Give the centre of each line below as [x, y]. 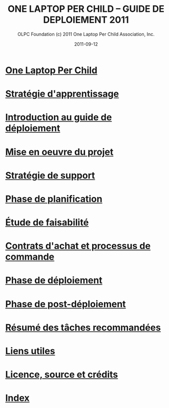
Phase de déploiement [54, 280]
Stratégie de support [50, 175]
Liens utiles [30, 351]
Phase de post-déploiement [66, 304]
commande [30, 257]
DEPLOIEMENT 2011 [86, 20]
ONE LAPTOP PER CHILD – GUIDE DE [86, 9]
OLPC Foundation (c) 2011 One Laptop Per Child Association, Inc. [86, 34]
